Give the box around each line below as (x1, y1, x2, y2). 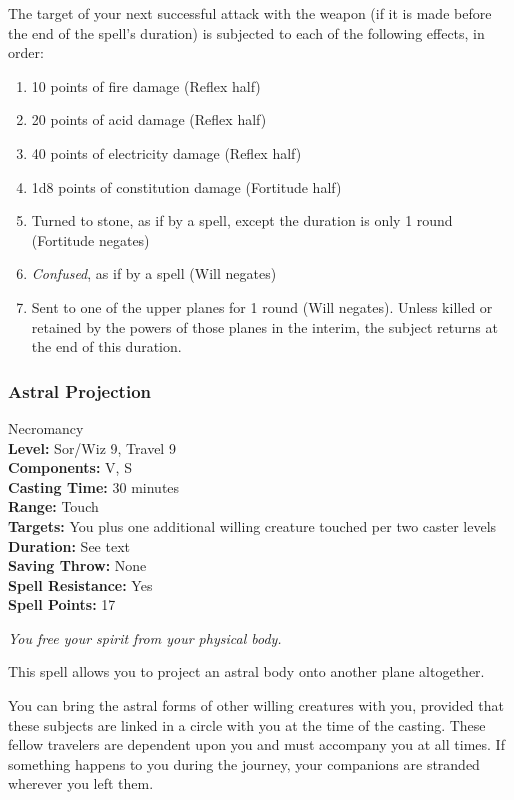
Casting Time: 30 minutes (8, 476, 180, 497)
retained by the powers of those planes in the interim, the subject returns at (31, 316, 498, 337)
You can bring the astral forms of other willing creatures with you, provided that (8, 695, 504, 716)
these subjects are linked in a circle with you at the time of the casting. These (8, 714, 486, 735)
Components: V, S (8, 457, 132, 478)
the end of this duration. (31, 336, 182, 357)
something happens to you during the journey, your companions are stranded (8, 753, 480, 774)
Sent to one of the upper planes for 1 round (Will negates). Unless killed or (31, 296, 493, 317)
